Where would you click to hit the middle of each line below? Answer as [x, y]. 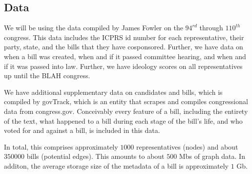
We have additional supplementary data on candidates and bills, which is [113, 92]
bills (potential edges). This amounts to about [95, 156]
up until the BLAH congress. [47, 76]
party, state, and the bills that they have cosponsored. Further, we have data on [124, 47]
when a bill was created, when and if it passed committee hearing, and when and [125, 56]
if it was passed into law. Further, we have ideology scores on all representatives [123, 66]
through [211, 28]
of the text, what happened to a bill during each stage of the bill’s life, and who [123, 120]
